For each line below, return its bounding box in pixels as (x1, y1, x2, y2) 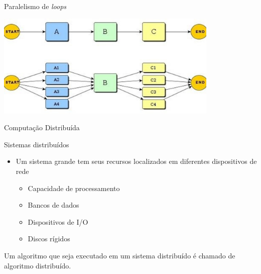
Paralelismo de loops (4, 1, 67, 11)
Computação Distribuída (4, 122, 80, 133)
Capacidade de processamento (28, 182, 120, 193)
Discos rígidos (28, 233, 70, 244)
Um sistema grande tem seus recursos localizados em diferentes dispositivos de (16, 156, 257, 166)
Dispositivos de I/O (28, 216, 88, 227)
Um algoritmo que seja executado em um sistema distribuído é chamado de (4, 250, 235, 260)
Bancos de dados (28, 200, 79, 210)
